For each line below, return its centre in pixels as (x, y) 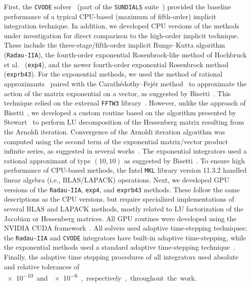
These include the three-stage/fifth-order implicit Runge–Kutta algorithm (114, 45)
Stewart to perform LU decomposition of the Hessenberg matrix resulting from (124, 122)
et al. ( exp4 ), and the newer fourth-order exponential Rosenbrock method (116, 64)
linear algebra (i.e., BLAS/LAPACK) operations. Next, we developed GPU (117, 180)
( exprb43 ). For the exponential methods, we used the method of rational (113, 74)
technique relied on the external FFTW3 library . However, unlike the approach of (125, 103)
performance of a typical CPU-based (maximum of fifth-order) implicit (110, 16)
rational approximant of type (48, 160)
